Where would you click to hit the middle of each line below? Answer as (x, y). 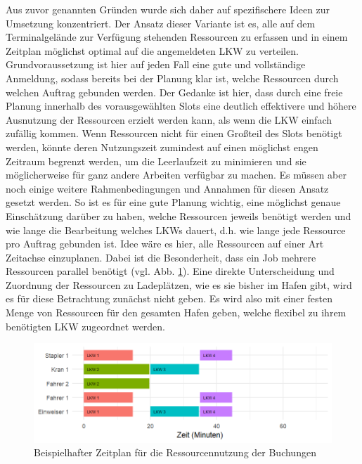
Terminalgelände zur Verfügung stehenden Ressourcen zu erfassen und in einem (177, 37)
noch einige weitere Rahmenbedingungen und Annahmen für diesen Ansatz (167, 188)
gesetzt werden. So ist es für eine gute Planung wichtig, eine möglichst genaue (173, 202)
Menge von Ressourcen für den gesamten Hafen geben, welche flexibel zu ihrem (176, 312)
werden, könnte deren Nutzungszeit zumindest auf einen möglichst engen (162, 147)
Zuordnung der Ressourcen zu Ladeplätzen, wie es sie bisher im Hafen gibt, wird (179, 284)
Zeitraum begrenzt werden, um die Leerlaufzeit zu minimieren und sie (156, 161)
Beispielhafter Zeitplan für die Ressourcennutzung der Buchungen (175, 452)
